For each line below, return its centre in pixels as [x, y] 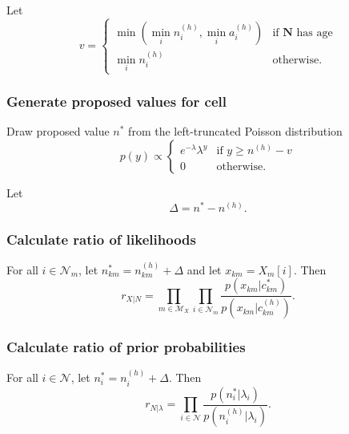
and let [204, 269]
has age [315, 32]
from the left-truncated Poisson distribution [235, 131]
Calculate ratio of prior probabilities [126, 347]
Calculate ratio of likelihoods [101, 239]
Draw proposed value [58, 131]
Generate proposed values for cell [116, 101]
